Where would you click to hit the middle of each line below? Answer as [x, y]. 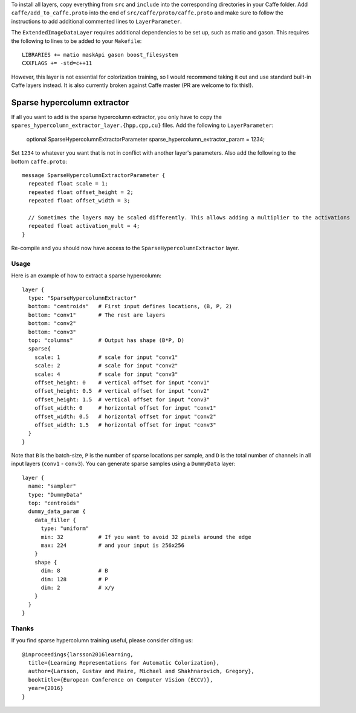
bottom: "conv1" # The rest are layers [97, 315]
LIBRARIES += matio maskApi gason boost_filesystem [100, 55]
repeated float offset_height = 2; [81, 192]
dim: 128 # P [74, 579]
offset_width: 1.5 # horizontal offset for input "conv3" [125, 425]
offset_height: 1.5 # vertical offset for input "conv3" [122, 399]
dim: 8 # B [74, 571]
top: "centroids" [54, 503]
